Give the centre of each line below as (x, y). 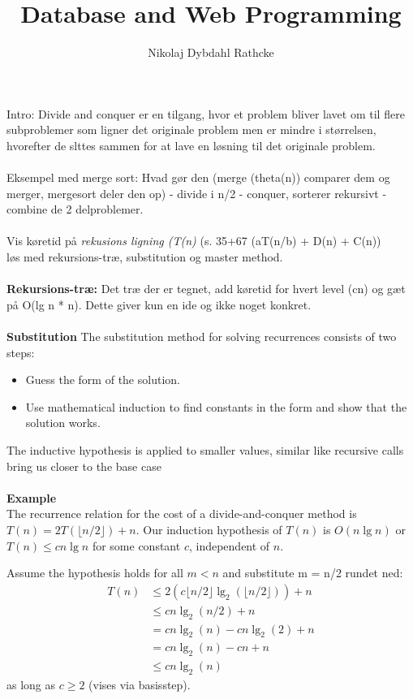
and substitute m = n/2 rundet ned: (313, 573)
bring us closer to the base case (84, 466)
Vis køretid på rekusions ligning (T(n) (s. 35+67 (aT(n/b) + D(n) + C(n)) (194, 241)
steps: (21, 352)
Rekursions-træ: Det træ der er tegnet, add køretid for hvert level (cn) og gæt (206, 289)
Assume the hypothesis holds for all (95, 573)
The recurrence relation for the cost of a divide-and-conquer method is (182, 513)
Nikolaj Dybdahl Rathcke (211, 52)
